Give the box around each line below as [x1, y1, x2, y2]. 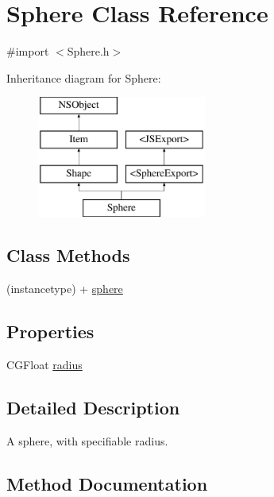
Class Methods [6, 243, 130, 268]
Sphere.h [67, 43, 110, 60]
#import [6, 43, 49, 60]
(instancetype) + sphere [6, 280, 123, 297]
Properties [6, 319, 95, 344]
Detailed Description [6, 395, 180, 420]
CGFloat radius [6, 356, 83, 373]
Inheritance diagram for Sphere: [6, 69, 161, 86]
